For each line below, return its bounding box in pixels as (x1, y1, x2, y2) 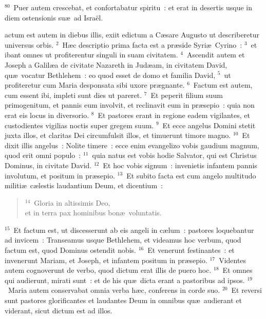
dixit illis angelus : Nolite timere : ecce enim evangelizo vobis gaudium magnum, (5, 139, 259, 150)
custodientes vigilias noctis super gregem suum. (5, 119, 154, 130)
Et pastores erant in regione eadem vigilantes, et (98, 109, 250, 120)
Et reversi (231, 285, 262, 295)
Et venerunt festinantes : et (147, 245, 235, 255)
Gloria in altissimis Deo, (34, 197, 110, 208)
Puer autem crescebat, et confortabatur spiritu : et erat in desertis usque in (13, 2, 252, 12)
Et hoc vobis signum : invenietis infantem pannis (103, 159, 257, 170)
